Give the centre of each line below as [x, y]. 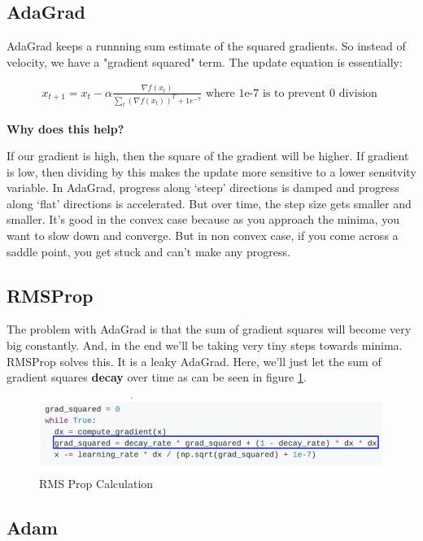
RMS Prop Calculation [96, 484]
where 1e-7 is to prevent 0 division [291, 93]
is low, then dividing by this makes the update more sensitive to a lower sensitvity [211, 171]
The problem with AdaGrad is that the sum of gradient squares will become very [209, 329]
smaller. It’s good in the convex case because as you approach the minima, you [203, 219]
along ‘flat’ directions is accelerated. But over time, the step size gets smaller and [209, 203]
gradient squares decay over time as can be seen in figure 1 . [157, 377]
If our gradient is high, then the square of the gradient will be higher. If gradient [208, 156]
